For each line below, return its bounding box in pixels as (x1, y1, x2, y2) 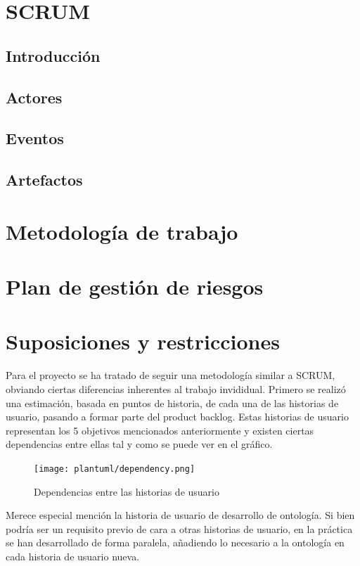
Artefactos (6, 169, 83, 191)
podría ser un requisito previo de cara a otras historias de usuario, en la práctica (6, 521, 353, 536)
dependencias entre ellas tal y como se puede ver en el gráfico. (6, 437, 273, 451)
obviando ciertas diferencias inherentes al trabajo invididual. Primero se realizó (6, 381, 346, 396)
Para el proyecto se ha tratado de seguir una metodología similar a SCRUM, (6, 368, 335, 382)
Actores (6, 86, 63, 108)
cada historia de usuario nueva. (6, 548, 140, 563)
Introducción (6, 44, 101, 66)
